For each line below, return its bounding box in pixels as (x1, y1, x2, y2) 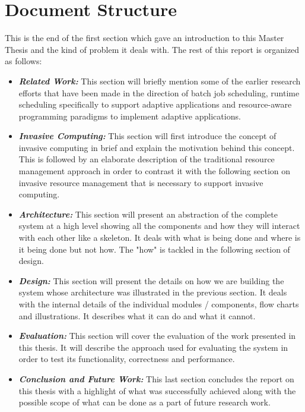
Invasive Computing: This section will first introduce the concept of (18, 130, 277, 142)
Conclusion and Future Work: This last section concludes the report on (18, 372, 294, 385)
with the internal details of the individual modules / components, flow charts (18, 298, 299, 310)
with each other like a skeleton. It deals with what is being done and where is (18, 231, 301, 244)
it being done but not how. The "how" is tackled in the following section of (18, 243, 290, 255)
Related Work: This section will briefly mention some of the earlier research (18, 74, 301, 87)
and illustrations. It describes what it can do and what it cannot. (18, 309, 256, 322)
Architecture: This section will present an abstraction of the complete (18, 207, 278, 220)
